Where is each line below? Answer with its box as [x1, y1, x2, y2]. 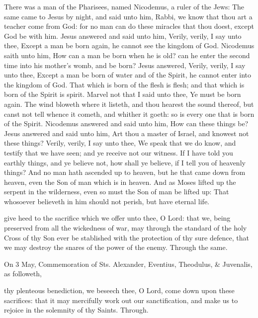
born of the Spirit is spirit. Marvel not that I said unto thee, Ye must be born [4, 89, 241, 99]
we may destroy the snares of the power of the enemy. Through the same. [4, 242, 228, 252]
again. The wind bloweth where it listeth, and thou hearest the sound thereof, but [4, 98, 254, 109]
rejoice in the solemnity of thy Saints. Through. [4, 305, 149, 315]
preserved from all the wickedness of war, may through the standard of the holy [4, 223, 247, 233]
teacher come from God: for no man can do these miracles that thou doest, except [4, 21, 254, 31]
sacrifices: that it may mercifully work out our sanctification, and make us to [4, 295, 238, 305]
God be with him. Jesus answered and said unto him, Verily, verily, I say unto [4, 30, 242, 41]
